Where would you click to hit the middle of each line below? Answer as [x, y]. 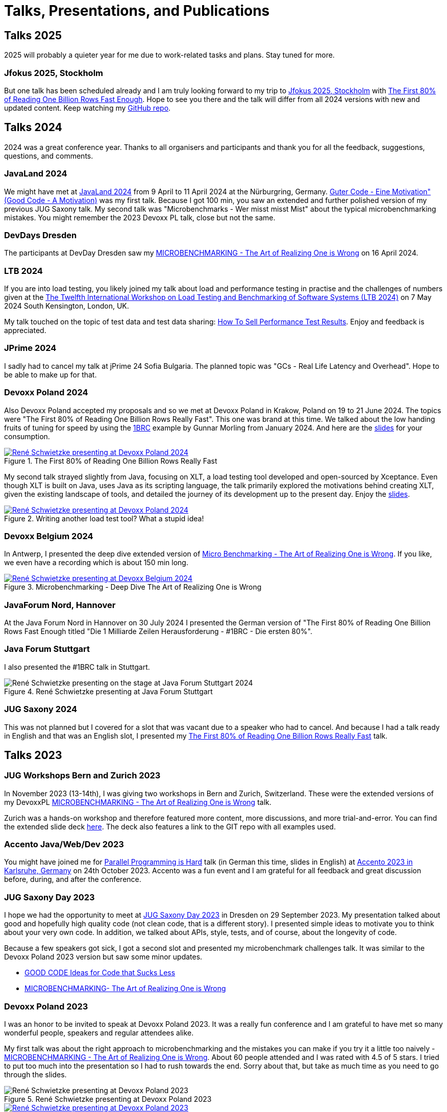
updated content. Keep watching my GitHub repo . [88, 108]
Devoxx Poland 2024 [46, 393]
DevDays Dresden [41, 235]
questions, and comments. [49, 156]
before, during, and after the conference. [73, 879]
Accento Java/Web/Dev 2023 [64, 844]
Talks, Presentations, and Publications [137, 11]
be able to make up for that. [51, 374]
